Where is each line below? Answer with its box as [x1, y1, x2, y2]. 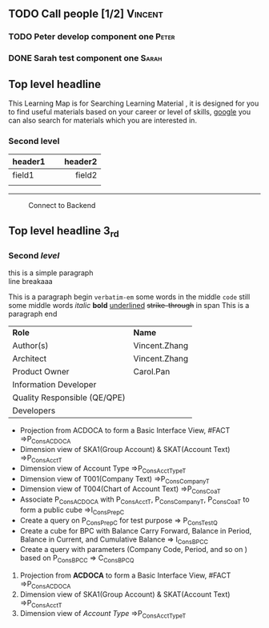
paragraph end [8, 309, 58, 319]
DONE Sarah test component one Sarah [8, 53, 163, 64]
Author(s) [12, 340, 49, 351]
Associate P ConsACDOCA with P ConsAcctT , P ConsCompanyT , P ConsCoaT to [19, 494, 250, 506]
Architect [12, 353, 47, 364]
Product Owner [12, 366, 70, 378]
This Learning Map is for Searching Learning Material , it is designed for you [8, 98, 259, 108]
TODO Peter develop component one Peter [8, 31, 175, 42]
